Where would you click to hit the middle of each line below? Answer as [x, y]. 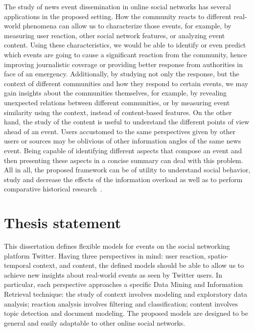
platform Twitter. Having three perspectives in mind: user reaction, [105, 255]
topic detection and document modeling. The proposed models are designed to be [126, 313]
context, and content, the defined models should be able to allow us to [139, 265]
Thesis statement [63, 223]
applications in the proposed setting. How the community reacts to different [118, 16]
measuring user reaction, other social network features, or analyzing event [115, 35]
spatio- [218, 255]
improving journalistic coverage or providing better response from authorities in [123, 64]
